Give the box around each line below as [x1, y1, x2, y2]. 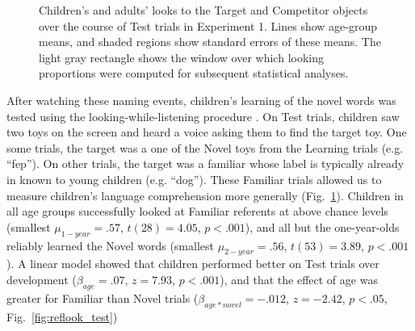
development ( [6, 270, 77, 287]
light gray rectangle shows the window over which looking [39, 48, 324, 65]
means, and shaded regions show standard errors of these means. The [39, 33, 381, 50]
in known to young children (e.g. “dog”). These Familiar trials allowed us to [6, 170, 382, 187]
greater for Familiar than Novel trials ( [6, 289, 199, 306]
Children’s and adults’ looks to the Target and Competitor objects [39, 2, 368, 18]
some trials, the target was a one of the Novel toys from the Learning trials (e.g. [6, 139, 404, 156]
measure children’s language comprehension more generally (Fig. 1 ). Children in [6, 186, 404, 203]
